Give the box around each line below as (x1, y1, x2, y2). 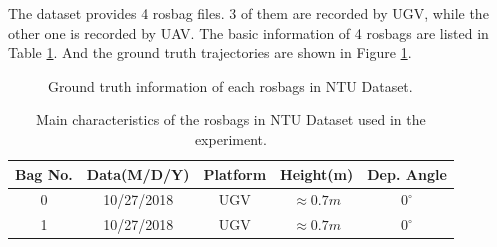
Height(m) (280, 163, 354, 184)
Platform (203, 163, 267, 184)
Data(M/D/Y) (86, 163, 190, 184)
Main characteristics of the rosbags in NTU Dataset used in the (36, 109, 426, 130)
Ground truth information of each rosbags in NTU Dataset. (48, 75, 413, 96)
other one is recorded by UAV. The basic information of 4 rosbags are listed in (8, 22, 489, 43)
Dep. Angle (367, 163, 447, 184)
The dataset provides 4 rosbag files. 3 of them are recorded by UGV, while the (8, 3, 489, 23)
